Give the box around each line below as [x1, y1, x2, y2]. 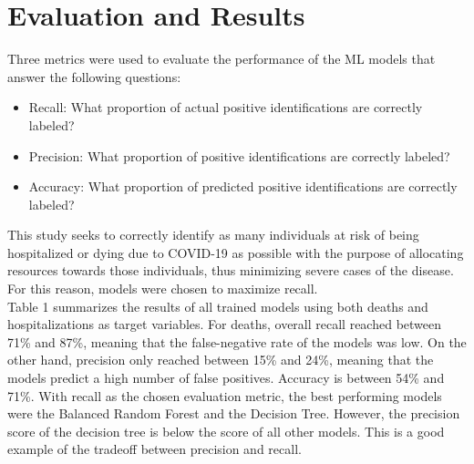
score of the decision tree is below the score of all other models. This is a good [7, 421, 445, 440]
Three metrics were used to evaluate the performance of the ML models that [7, 49, 436, 68]
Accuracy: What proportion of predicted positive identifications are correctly [28, 177, 458, 196]
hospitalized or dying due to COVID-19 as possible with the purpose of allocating [7, 242, 464, 262]
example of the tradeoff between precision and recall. [7, 439, 302, 459]
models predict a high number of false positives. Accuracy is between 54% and [7, 368, 445, 387]
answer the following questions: [7, 67, 181, 86]
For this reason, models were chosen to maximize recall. [7, 279, 318, 298]
